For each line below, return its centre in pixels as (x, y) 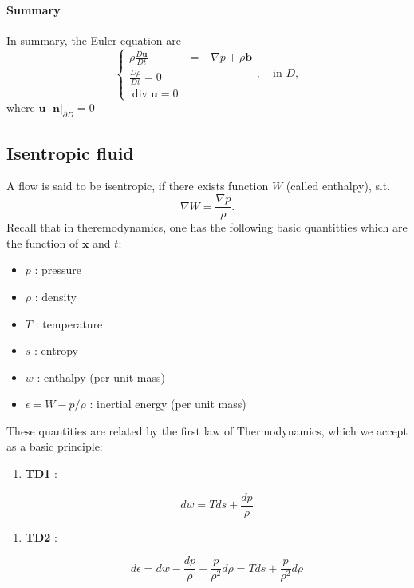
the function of (43, 242)
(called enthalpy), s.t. (338, 186)
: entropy (56, 350)
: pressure (58, 270)
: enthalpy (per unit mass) (101, 377)
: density (55, 296)
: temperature (69, 323)
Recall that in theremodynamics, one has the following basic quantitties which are (207, 227)
